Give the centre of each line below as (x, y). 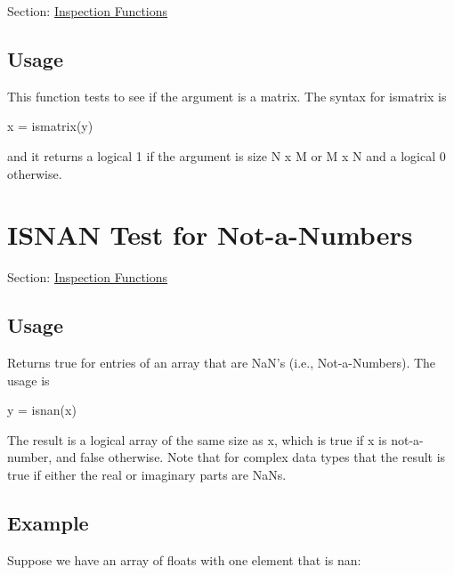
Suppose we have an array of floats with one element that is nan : (184, 559)
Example (48, 523)
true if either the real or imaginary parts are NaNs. (147, 475)
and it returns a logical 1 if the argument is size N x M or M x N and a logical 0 (227, 155)
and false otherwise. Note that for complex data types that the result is (251, 457)
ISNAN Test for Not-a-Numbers (210, 235)
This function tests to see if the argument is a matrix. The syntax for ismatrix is (227, 96)
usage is (28, 380)
